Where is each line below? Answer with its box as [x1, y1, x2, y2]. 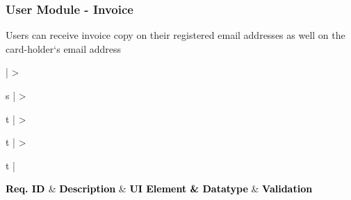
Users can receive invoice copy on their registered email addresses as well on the [6, 28, 345, 42]
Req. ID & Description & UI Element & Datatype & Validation [6, 181, 313, 196]
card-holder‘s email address [6, 41, 122, 56]
